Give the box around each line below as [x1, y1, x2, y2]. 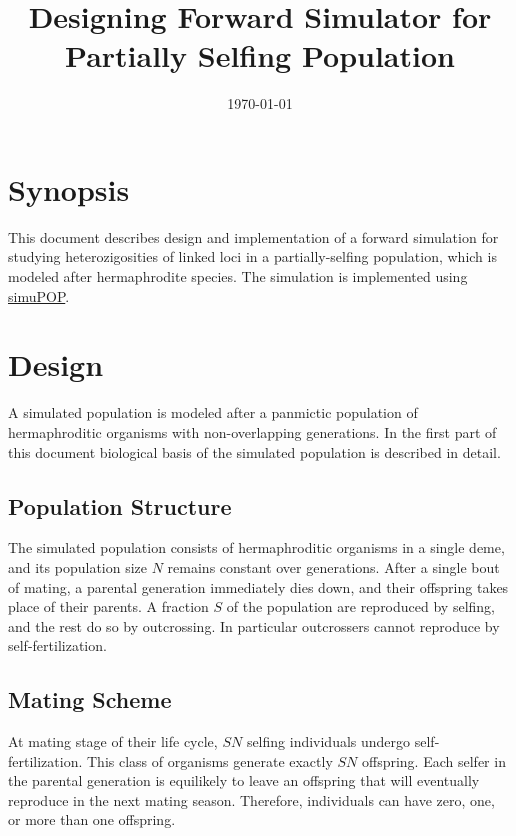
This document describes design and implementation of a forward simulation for [8, 226, 499, 247]
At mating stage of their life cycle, [8, 731, 218, 752]
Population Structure [8, 490, 232, 521]
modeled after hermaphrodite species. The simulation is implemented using [8, 266, 468, 287]
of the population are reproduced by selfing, [226, 596, 495, 617]
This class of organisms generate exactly [87, 750, 333, 771]
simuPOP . [8, 285, 70, 306]
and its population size [8, 556, 148, 577]
